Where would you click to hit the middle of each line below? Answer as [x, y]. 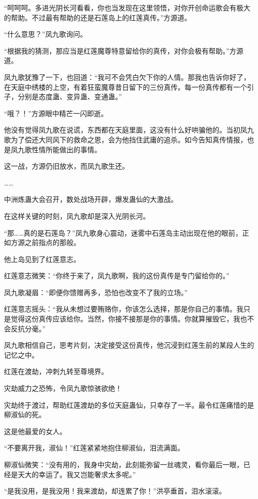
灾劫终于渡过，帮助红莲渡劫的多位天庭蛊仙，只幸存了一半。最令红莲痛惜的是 [129, 405]
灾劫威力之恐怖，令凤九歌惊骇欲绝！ [63, 388]
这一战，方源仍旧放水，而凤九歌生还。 [66, 166]
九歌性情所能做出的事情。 [59, 149]
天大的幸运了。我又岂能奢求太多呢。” [77, 474]
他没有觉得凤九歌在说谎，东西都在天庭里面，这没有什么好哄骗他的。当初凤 [126, 130]
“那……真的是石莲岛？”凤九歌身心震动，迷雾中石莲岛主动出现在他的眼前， [123, 232]
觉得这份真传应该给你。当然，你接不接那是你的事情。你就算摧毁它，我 [125, 319]
